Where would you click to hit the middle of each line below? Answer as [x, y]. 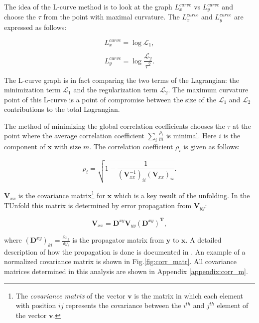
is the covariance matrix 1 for [62, 195]
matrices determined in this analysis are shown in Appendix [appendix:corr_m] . [126, 271]
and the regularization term [116, 90]
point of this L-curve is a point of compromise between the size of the [110, 99]
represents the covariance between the [124, 305]
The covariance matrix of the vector [70, 295]
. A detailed [203, 240]
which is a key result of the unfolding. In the [182, 195]
